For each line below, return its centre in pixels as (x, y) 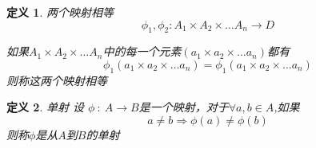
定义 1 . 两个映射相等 (60, 12)
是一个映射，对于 (184, 107)
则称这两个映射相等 (57, 80)
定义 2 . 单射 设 (45, 107)
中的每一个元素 (142, 51)
